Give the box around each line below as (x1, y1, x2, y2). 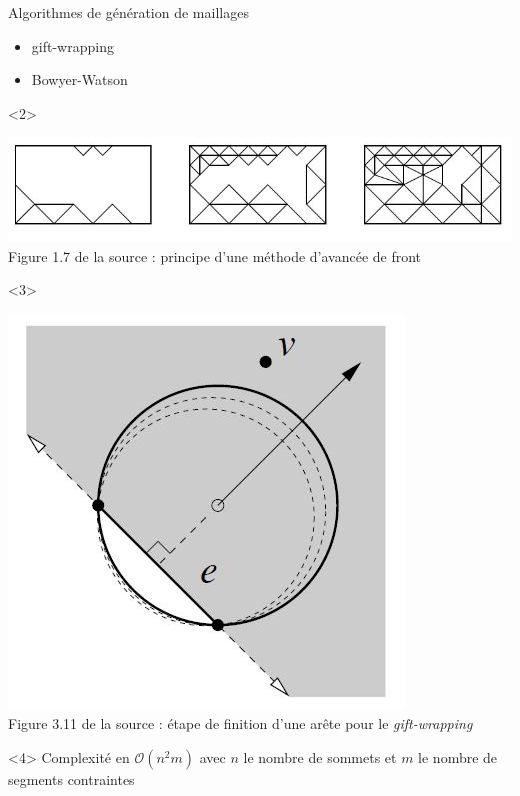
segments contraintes (8, 769, 135, 790)
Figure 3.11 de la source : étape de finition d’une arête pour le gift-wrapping (8, 713, 473, 734)
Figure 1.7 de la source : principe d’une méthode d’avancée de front (8, 245, 422, 266)
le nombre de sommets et (243, 747, 397, 768)
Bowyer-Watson (31, 69, 128, 90)
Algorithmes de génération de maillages (8, 2, 249, 22)
